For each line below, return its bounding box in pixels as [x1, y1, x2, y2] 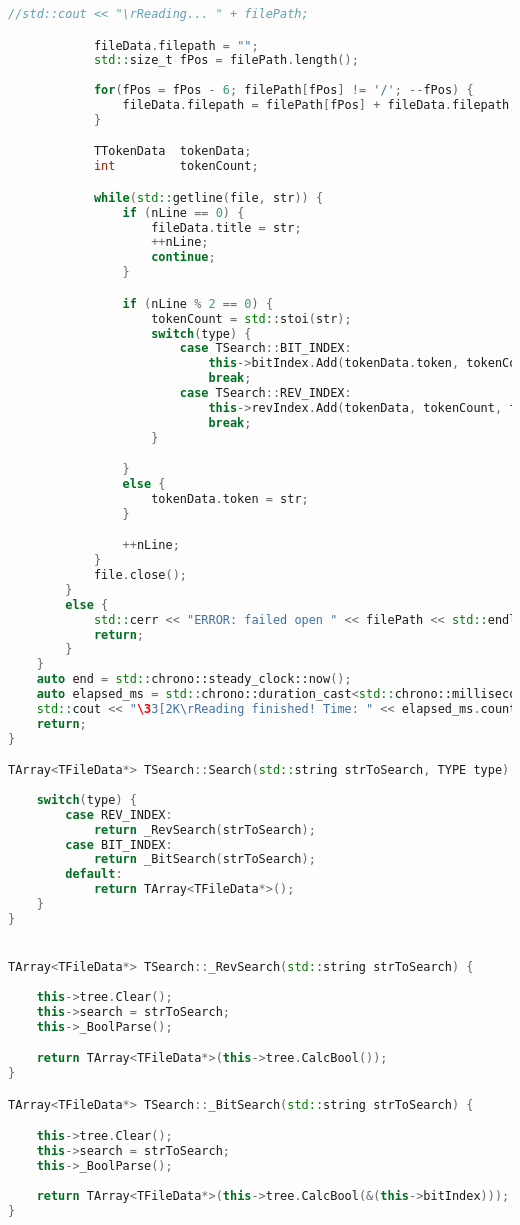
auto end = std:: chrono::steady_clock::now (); [36, 672, 352, 687]
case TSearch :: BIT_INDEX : [179, 341, 352, 356]
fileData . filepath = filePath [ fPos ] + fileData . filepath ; [122, 98, 517, 113]
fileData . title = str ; [151, 220, 302, 235]
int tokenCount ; [93, 159, 259, 174]
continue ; [151, 250, 216, 265]
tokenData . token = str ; [151, 491, 309, 506]
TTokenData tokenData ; [93, 144, 252, 159]
